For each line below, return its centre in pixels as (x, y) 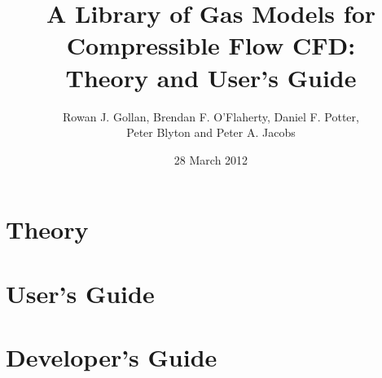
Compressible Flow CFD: (211, 45)
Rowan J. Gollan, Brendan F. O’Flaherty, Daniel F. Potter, (211, 116)
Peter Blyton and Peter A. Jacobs (211, 132)
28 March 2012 (211, 159)
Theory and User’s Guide (211, 77)
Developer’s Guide (112, 357)
